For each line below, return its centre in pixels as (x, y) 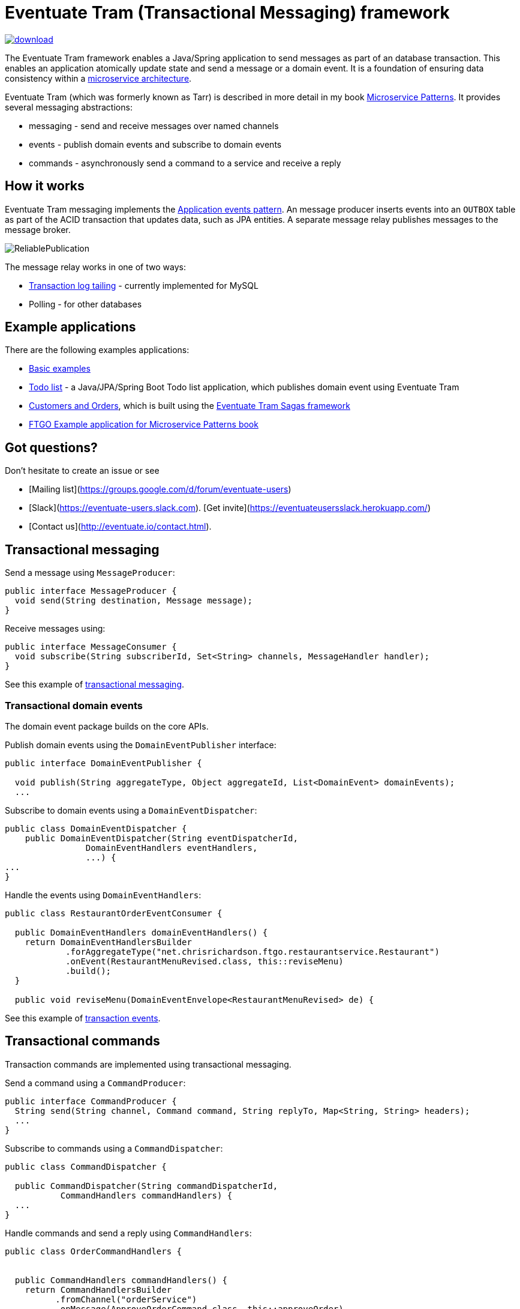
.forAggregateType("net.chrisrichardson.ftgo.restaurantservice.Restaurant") (253, 951)
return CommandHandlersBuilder (98, 1289)
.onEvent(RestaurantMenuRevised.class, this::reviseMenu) (205, 961)
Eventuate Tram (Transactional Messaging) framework (227, 13)
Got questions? (51, 447)
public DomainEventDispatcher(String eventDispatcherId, (161, 838)
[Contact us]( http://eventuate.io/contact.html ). (120, 527)
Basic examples (60, 369)
